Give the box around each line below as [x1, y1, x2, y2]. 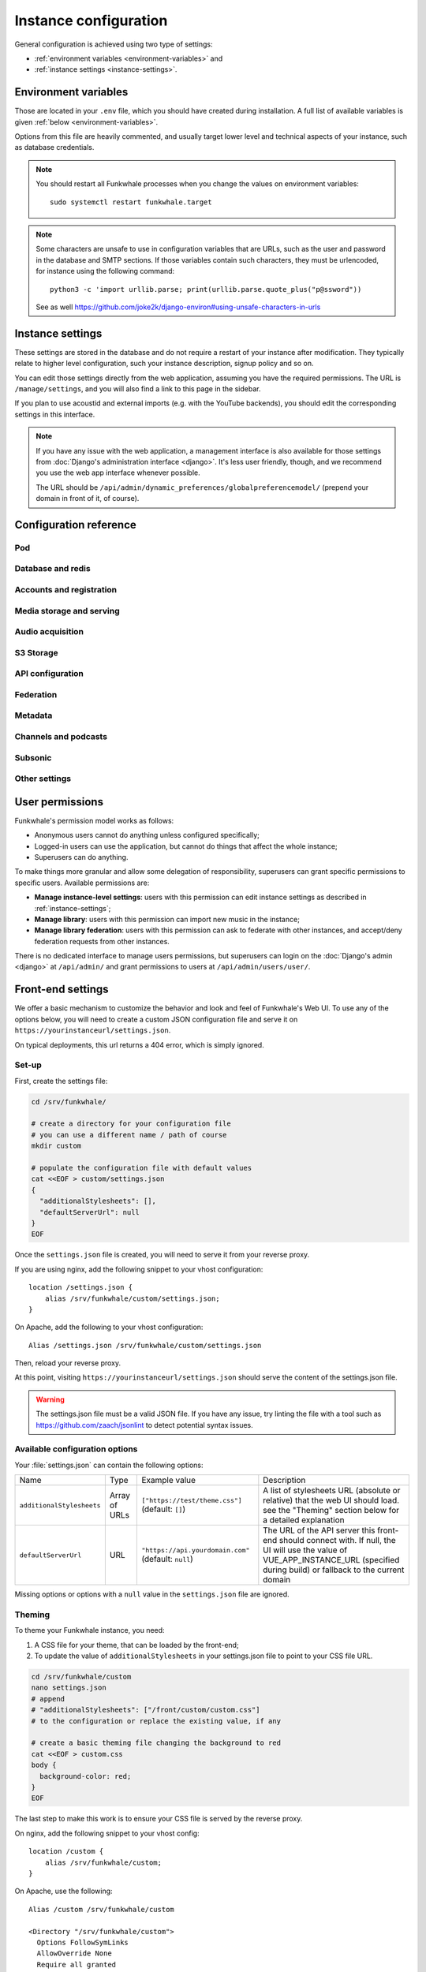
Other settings [14, 773, 71, 784]
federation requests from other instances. [34, 936, 170, 946]
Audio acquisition [14, 626, 84, 637]
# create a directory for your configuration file [31, 1119, 232, 1128]
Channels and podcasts [14, 730, 108, 741]
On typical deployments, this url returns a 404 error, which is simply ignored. [14, 1040, 264, 1049]
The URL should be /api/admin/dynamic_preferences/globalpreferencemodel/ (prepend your [35, 482, 369, 492]
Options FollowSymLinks [36, 1937, 129, 1947]
